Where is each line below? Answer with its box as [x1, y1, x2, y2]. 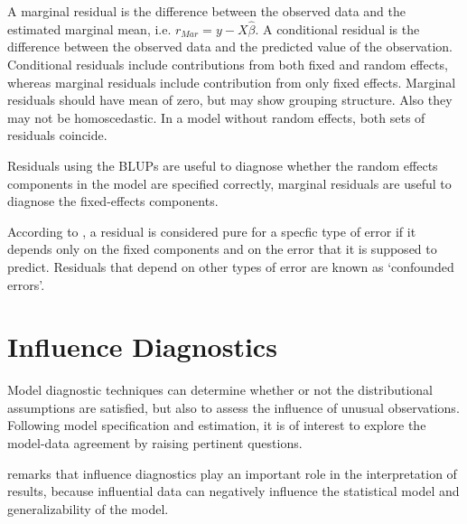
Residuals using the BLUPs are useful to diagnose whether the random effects [7, 155, 438, 174]
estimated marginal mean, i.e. [7, 19, 172, 38]
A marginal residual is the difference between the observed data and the [7, 2, 406, 20]
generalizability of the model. [7, 499, 169, 518]
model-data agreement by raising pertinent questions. [7, 434, 303, 453]
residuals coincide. [7, 126, 107, 145]
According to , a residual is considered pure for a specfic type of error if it [7, 221, 416, 240]
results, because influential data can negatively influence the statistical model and [7, 482, 460, 501]
